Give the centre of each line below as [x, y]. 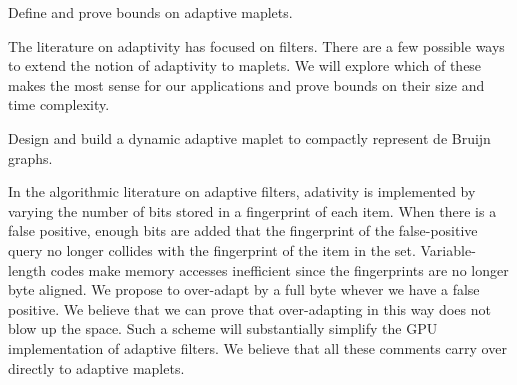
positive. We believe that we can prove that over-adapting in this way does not [249, 308]
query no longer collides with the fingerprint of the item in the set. [212, 249]
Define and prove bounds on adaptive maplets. [150, 12]
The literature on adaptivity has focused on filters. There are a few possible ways [256, 45]
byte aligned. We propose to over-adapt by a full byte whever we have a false [244, 289]
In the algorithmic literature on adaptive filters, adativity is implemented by [242, 191]
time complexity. [59, 104]
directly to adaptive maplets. [96, 367]
